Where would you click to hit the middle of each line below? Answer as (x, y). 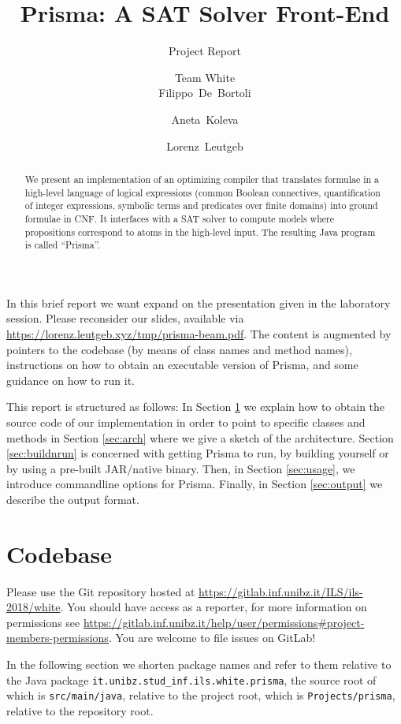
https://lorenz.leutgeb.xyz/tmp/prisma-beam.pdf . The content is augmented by (199, 334)
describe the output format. (73, 499)
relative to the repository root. (80, 710)
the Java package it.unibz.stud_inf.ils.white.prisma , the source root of (191, 679)
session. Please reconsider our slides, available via (125, 318)
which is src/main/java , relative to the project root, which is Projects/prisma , (201, 695)
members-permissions (58, 638)
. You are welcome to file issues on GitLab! (212, 638)
